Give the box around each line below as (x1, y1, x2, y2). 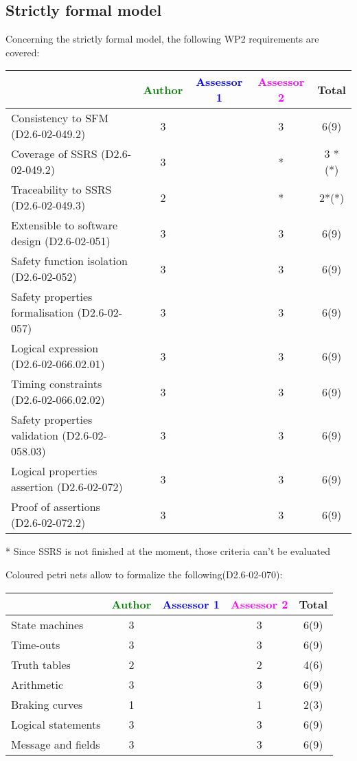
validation (11, 427, 58, 444)
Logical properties (11, 463, 97, 479)
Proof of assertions (11, 499, 100, 515)
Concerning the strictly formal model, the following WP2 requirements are (5, 32, 319, 46)
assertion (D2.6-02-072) (11, 479, 123, 495)
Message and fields (11, 736, 100, 752)
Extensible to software (11, 217, 118, 234)
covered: (5, 45, 40, 59)
